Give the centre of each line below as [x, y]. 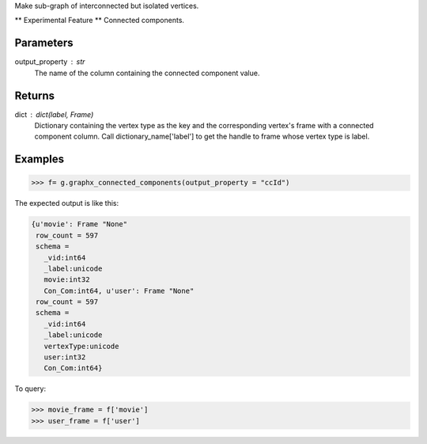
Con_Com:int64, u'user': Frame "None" [119, 290]
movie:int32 [67, 280]
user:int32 [65, 357]
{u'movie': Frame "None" [79, 224]
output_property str [50, 62]
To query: [30, 389]
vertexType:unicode [81, 346]
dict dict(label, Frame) [54, 114]
